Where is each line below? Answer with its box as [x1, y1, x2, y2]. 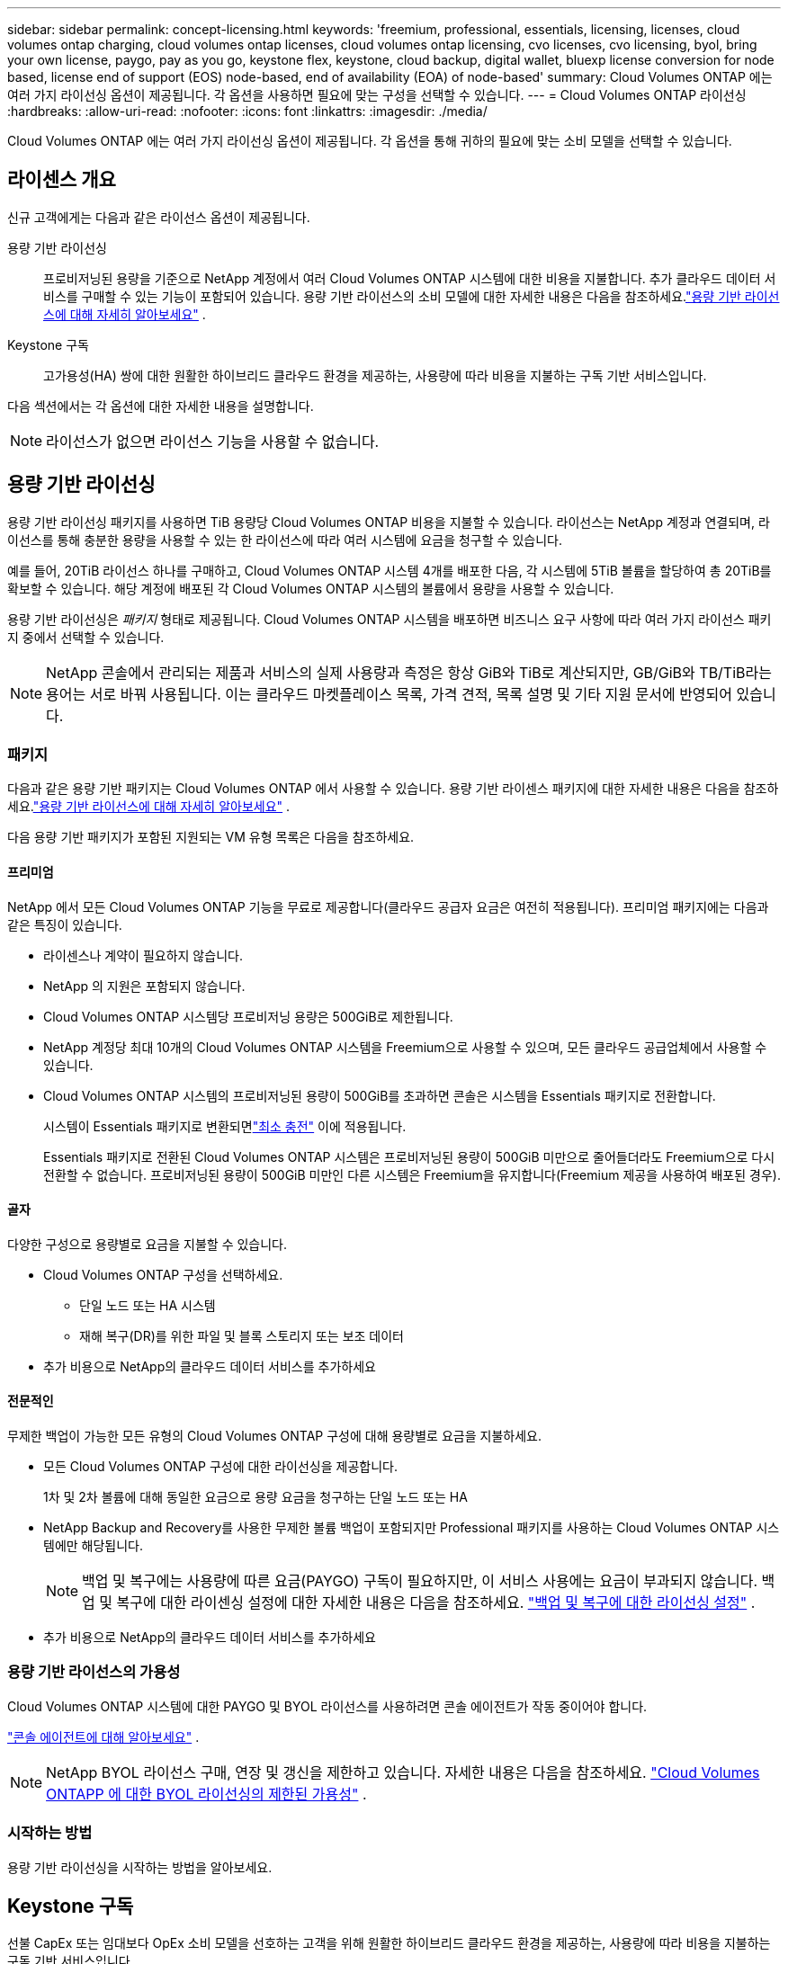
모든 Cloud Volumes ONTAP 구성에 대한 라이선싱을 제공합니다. [43, 1459, 398, 1475]
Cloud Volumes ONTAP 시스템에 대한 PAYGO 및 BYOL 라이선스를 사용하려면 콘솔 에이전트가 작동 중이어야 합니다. [7, 1698, 648, 1714]
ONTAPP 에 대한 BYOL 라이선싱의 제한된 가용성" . [46, 1784, 367, 1803]
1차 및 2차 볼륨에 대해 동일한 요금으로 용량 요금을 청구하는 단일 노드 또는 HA [43, 1489, 468, 1505]
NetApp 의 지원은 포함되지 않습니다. [43, 978, 246, 994]
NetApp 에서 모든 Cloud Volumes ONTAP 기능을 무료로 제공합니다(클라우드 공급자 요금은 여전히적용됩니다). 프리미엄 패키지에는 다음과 [7, 898, 769, 915]
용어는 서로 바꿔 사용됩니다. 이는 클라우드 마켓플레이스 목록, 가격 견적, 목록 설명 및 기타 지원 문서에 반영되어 [46, 684, 733, 703]
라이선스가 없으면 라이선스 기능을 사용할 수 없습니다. [46, 432, 380, 451]
